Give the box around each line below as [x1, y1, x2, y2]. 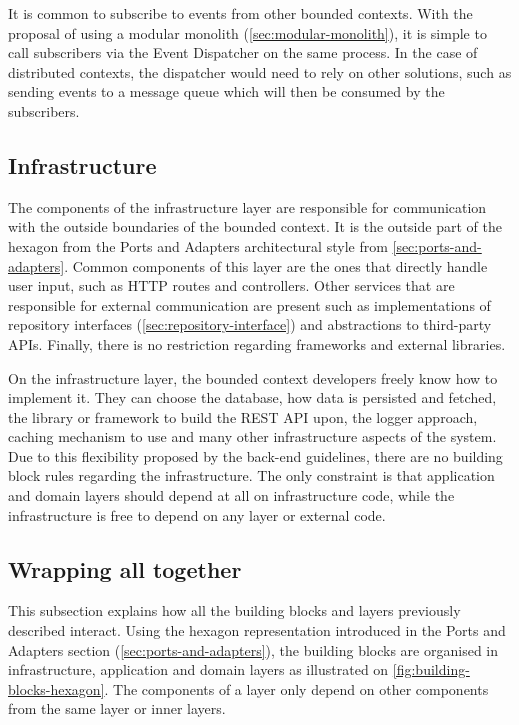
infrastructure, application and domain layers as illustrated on [8, 659, 389, 680]
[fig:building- [392, 659, 470, 680]
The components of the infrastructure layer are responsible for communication [8, 196, 487, 217]
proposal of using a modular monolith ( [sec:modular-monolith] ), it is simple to [8, 22, 487, 43]
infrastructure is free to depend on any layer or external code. [8, 504, 386, 525]
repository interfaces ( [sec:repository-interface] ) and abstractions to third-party [8, 314, 492, 335]
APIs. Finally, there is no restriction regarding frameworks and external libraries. [8, 333, 506, 354]
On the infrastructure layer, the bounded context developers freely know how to [8, 367, 498, 388]
